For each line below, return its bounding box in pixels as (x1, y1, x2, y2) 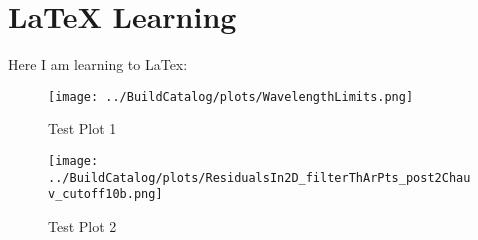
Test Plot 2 (48, 215, 117, 236)
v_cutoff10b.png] (48, 187, 163, 202)
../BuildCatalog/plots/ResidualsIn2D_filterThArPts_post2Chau (48, 170, 471, 185)
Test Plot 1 (48, 118, 117, 139)
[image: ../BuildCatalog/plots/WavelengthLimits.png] (48, 89, 414, 104)
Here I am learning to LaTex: (8, 54, 188, 75)
